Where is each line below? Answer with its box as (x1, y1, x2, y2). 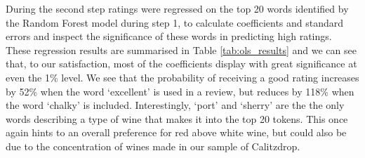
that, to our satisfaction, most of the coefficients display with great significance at (6, 56, 357, 71)
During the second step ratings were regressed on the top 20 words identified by (6, 1, 349, 15)
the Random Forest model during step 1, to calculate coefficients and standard (6, 15, 344, 29)
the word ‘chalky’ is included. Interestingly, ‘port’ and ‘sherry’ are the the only (6, 98, 345, 112)
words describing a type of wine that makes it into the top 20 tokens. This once (6, 111, 348, 126)
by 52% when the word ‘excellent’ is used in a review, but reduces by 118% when (6, 84, 354, 98)
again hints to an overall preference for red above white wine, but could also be (6, 125, 347, 140)
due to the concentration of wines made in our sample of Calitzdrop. (6, 138, 300, 153)
